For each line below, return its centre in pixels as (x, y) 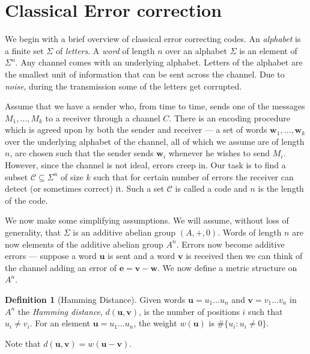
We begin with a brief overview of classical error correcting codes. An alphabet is (153, 39)
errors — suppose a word (51, 256)
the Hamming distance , (60, 311)
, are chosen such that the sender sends (82, 153)
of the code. (26, 200)
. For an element (60, 323)
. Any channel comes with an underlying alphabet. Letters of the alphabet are (159, 62)
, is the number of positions (189, 311)
